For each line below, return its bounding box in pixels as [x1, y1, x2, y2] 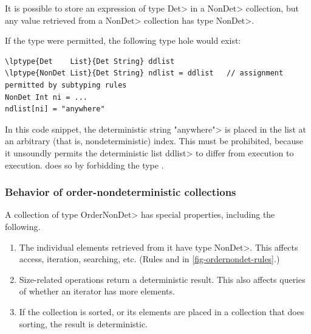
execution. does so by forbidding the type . [5, 158, 164, 171]
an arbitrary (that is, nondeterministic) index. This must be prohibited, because [5, 134, 304, 147]
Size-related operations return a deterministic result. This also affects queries [19, 273, 306, 285]
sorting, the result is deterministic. [19, 317, 148, 330]
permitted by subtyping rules [5, 80, 127, 89]
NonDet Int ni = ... [5, 92, 88, 102]
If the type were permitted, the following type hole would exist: [5, 34, 241, 47]
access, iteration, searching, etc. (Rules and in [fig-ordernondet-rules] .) [19, 252, 280, 265]
